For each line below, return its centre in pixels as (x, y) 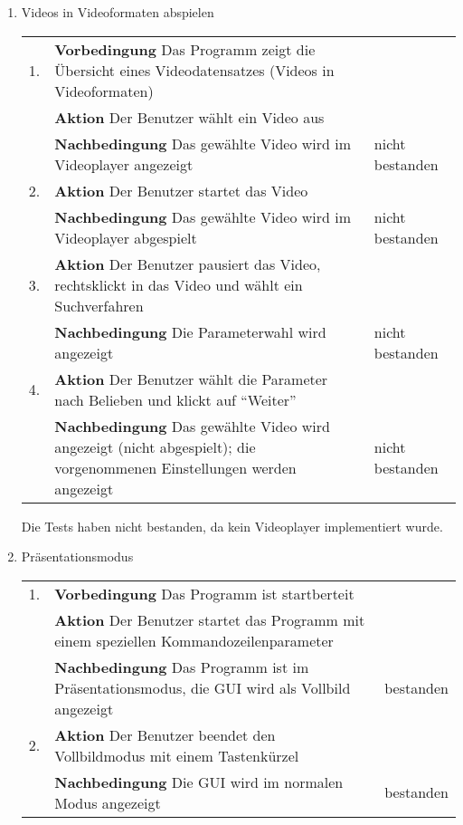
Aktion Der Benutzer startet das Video (181, 190)
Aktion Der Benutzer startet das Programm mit (210, 619)
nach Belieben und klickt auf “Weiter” (175, 399)
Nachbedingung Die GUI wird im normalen (199, 782)
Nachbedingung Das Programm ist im (182, 667)
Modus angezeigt (108, 802)
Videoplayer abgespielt (126, 237)
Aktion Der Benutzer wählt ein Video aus (189, 117)
